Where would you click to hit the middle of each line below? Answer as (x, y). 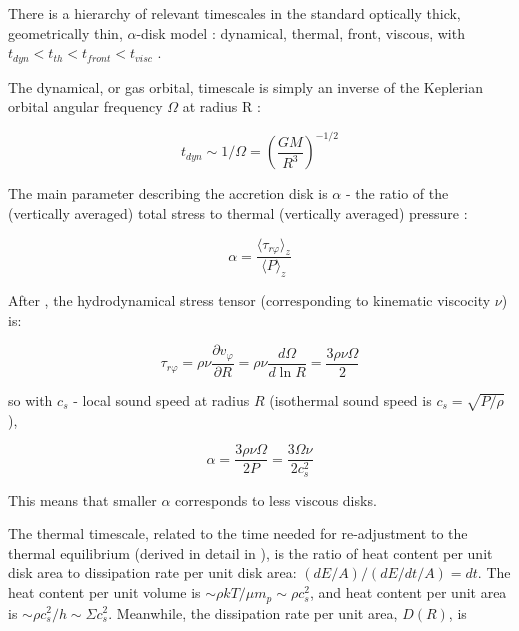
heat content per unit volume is (104, 592)
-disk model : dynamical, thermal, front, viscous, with (300, 32)
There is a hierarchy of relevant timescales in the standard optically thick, (234, 13)
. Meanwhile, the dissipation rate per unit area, (253, 612)
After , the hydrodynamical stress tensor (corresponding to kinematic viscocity (249, 300)
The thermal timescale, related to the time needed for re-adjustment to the (238, 533)
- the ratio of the (397, 193)
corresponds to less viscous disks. (276, 499)
